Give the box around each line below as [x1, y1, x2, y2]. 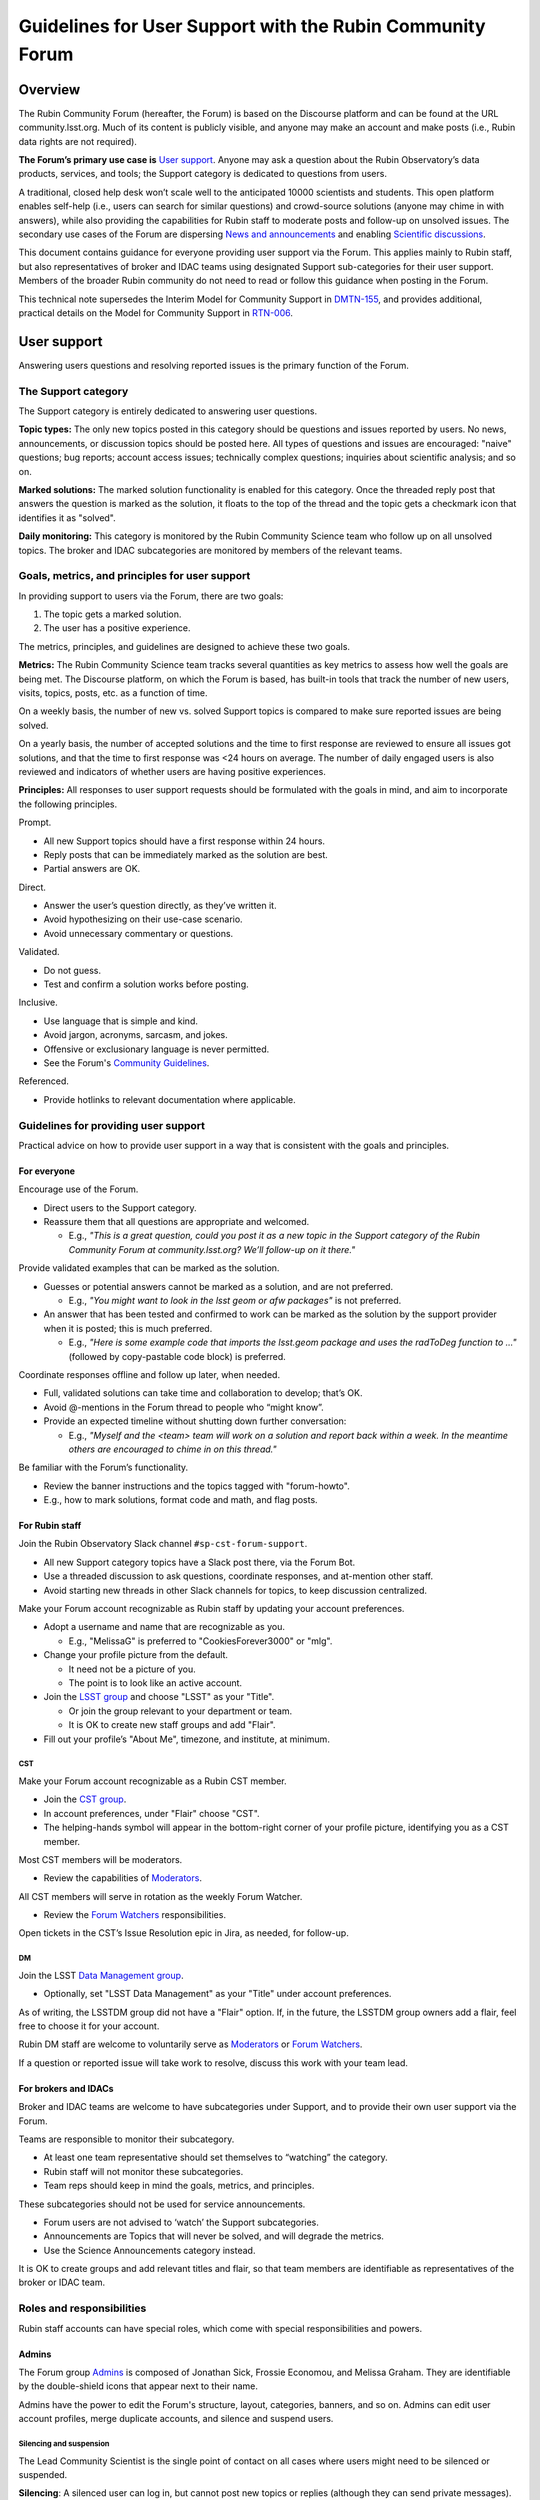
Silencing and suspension [18, 2438, 110, 2449]
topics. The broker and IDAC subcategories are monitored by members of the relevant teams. [18, 544, 403, 556]
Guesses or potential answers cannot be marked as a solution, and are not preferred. [43, 1280, 394, 1292]
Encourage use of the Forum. [18, 1183, 139, 1195]
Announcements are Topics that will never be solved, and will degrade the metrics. [43, 2230, 385, 2242]
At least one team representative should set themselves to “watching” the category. [43, 2151, 389, 2164]
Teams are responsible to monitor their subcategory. [18, 2133, 235, 2145]
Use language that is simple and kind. [43, 1015, 199, 1027]
